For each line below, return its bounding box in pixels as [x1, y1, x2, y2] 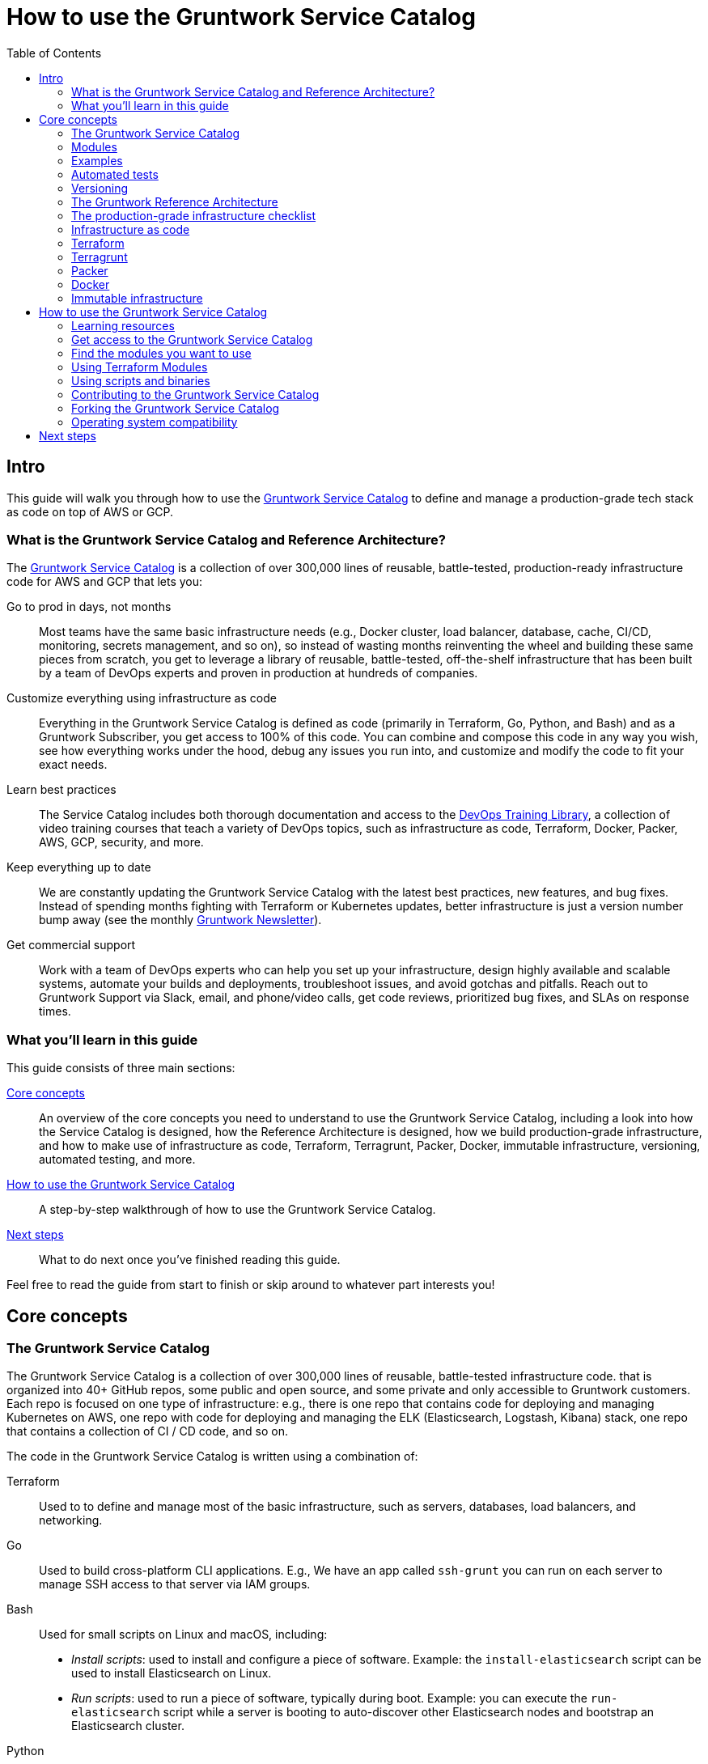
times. [39, 1004, 71, 1019]
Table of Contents [6, 45, 102, 60]
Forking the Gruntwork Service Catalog [71, 401, 280, 415]
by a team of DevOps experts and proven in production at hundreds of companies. [39, 666, 478, 681]
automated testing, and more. [39, 1152, 196, 1167]
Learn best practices [6, 782, 117, 797]
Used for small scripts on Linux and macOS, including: [39, 1627, 328, 1642]
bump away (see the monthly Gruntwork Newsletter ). [39, 913, 322, 927]
